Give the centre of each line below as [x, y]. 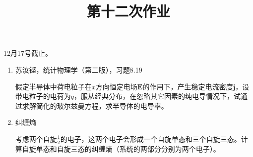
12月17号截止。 [28, 53]
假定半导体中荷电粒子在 [53, 86]
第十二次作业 [128, 11]
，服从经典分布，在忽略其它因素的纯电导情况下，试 [158, 96]
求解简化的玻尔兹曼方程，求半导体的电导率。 [95, 105]
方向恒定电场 [116, 86]
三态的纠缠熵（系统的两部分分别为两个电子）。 [145, 148]
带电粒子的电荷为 [43, 96]
